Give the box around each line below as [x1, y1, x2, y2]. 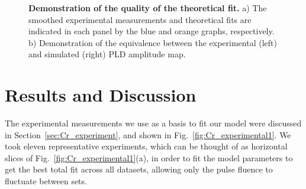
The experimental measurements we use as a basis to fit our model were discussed [5, 117, 302, 129]
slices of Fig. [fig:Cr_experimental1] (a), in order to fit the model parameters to [5, 151, 293, 164]
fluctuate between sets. [5, 175, 87, 187]
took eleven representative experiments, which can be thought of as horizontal [5, 140, 288, 152]
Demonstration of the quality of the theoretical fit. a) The [28, 2, 267, 14]
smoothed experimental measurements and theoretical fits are [28, 13, 252, 25]
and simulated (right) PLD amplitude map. [28, 48, 186, 60]
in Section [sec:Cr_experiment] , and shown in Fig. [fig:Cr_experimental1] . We [5, 128, 291, 141]
